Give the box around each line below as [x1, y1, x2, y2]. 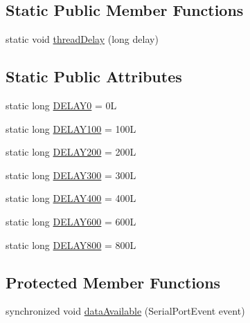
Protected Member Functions [6, 271, 221, 293]
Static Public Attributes [6, 66, 182, 87]
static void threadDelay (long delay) [6, 32, 159, 46]
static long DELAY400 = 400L [6, 191, 136, 205]
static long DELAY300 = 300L [6, 167, 136, 182]
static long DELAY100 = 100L [6, 121, 136, 136]
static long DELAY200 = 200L [6, 145, 136, 159]
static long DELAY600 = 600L [6, 214, 136, 228]
